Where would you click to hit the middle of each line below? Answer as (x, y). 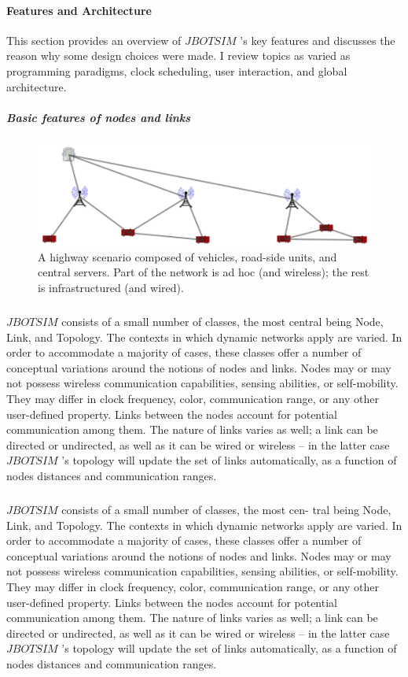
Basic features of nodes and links (99, 117)
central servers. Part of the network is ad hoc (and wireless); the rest (204, 272)
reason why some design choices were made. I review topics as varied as (178, 55)
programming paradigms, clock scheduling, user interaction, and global (177, 70)
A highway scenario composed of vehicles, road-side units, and (187, 256)
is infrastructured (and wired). (111, 288)
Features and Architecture (79, 10)
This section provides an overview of (94, 40)
